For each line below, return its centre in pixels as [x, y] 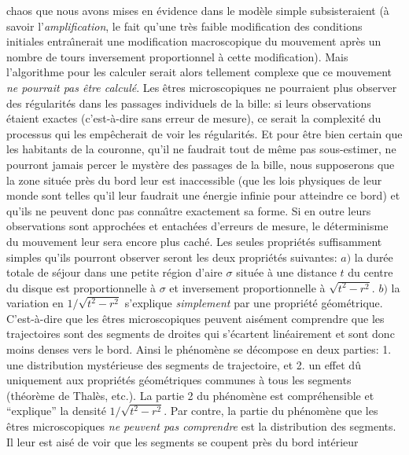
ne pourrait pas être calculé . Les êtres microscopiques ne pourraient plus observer [202, 87]
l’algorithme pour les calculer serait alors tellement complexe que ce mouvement [199, 72]
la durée [374, 257]
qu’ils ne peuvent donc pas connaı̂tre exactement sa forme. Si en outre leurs [189, 210]
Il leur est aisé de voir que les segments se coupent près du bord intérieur [182, 441]
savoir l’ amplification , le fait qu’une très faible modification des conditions [184, 26]
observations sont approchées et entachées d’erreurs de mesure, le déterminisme [197, 226]
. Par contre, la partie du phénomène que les [271, 411]
